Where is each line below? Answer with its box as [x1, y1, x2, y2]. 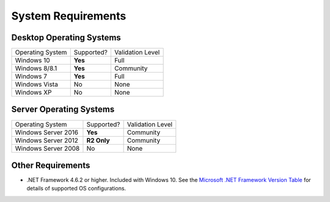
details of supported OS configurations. [26, 185, 127, 192]
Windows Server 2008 [15, 144, 80, 153]
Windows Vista [15, 80, 58, 88]
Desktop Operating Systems [11, 32, 122, 43]
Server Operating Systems [11, 104, 115, 115]
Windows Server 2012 [15, 136, 79, 145]
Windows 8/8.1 [15, 64, 57, 73]
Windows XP [15, 88, 52, 97]
